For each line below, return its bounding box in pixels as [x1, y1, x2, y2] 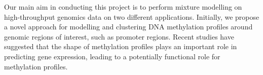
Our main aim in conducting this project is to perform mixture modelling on [4, 2, 242, 12]
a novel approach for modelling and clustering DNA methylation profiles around [4, 21, 253, 32]
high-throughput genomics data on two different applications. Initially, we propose [4, 11, 259, 22]
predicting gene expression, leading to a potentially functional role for [4, 51, 220, 61]
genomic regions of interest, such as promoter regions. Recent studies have [4, 31, 234, 42]
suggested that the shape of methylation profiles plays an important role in [4, 41, 237, 52]
